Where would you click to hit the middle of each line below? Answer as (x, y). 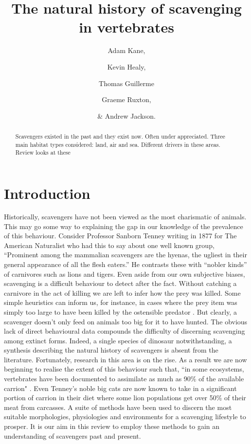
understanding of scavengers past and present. (72, 435)
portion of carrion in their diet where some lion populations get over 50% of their (125, 398)
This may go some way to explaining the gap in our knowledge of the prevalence (124, 226)
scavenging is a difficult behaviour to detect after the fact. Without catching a (120, 283)
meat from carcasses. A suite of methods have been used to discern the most (118, 407)
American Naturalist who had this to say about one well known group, (109, 245)
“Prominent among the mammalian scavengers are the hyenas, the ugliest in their (125, 255)
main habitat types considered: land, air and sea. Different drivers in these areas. (118, 144)
